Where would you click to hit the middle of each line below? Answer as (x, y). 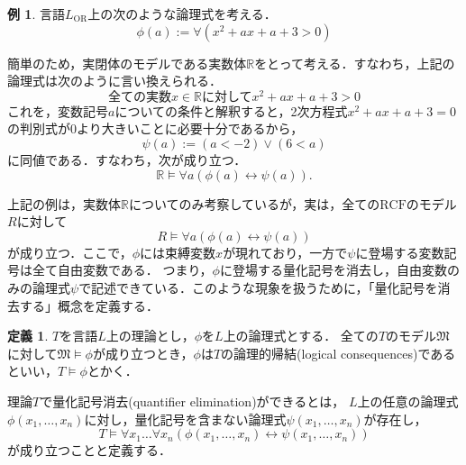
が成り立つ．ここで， (70, 252)
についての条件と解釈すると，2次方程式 (231, 110)
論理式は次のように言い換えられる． (114, 81)
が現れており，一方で (285, 252)
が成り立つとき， (143, 353)
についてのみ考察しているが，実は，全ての (254, 203)
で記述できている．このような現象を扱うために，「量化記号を (258, 288)
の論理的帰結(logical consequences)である (338, 353)
